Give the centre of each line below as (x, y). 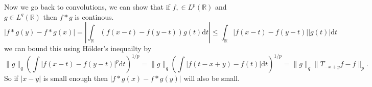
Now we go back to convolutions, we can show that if (87, 7)
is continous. (94, 16)
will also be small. (212, 78)
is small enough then (75, 78)
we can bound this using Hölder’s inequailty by (78, 48)
